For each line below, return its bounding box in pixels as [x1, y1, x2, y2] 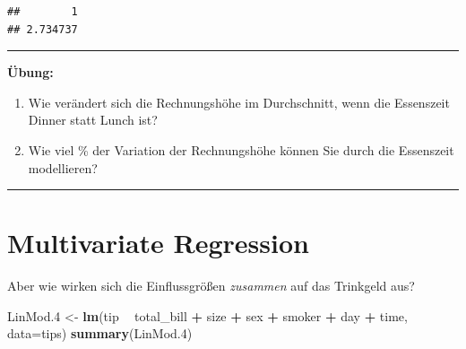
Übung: [7, 63, 54, 82]
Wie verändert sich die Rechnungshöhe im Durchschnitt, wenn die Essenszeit [28, 92, 450, 111]
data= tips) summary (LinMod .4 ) [7, 324, 193, 343]
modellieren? [28, 158, 98, 177]
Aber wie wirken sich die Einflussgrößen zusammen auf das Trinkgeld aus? [7, 276, 415, 295]
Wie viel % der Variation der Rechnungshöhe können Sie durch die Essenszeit [28, 140, 454, 159]
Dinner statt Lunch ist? [28, 110, 158, 129]
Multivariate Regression [7, 224, 309, 261]
